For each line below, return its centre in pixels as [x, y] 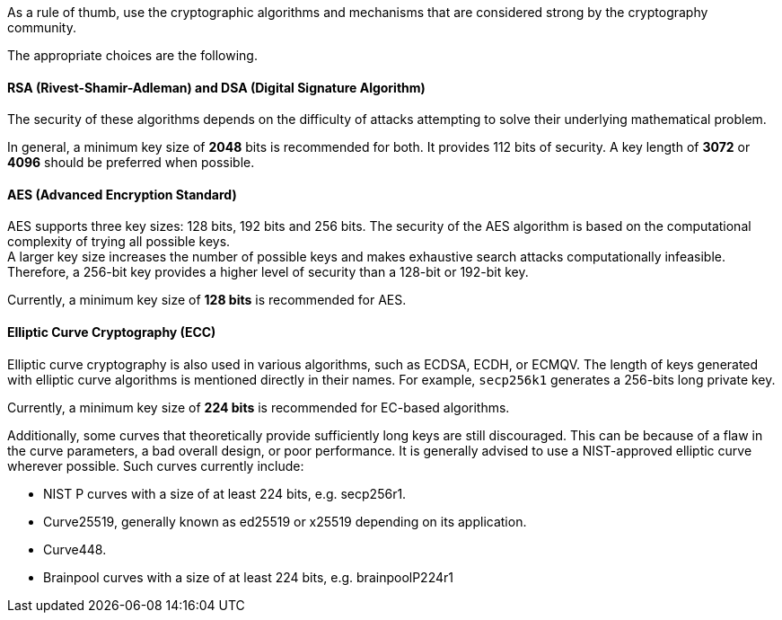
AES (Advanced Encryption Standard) [122, 194]
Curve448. [75, 549]
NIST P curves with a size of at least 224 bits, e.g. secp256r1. [225, 493]
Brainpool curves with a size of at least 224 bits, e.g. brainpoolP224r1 [248, 577]
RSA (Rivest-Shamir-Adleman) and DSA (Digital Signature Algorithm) [216, 87]
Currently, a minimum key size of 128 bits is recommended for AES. [207, 300]
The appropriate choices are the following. [132, 55]
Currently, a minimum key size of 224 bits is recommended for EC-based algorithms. [259, 407]
